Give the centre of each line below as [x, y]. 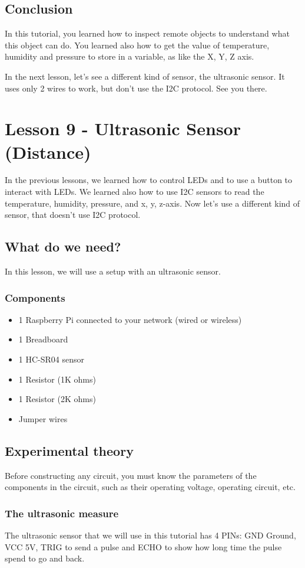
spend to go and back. [45, 558]
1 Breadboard [43, 339]
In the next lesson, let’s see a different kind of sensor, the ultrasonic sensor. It [145, 76]
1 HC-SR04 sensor [51, 359]
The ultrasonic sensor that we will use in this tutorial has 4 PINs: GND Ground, [150, 535]
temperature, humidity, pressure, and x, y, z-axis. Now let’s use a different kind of [152, 203]
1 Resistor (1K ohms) [57, 379]
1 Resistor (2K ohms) [57, 399]
